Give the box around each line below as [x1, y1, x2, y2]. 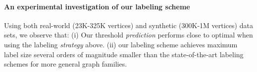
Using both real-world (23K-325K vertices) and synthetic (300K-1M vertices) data [4, 20, 253, 30]
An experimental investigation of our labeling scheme [4, 1, 190, 11]
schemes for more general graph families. [4, 59, 127, 69]
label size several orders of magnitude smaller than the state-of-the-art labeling [4, 49, 244, 59]
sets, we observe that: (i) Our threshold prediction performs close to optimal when [4, 30, 253, 40]
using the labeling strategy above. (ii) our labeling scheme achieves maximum [4, 39, 238, 49]
